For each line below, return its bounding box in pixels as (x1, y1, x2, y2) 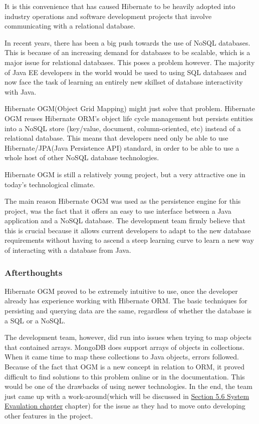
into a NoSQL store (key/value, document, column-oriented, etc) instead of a (5, 123, 241, 133)
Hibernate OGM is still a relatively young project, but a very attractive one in (5, 169, 245, 179)
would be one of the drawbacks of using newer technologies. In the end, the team (5, 381, 252, 391)
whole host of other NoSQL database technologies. (5, 152, 159, 163)
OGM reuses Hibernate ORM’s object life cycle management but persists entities (5, 113, 253, 123)
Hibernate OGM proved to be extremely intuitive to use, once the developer (5, 285, 238, 296)
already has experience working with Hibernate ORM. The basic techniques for (5, 295, 247, 306)
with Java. (5, 86, 37, 97)
